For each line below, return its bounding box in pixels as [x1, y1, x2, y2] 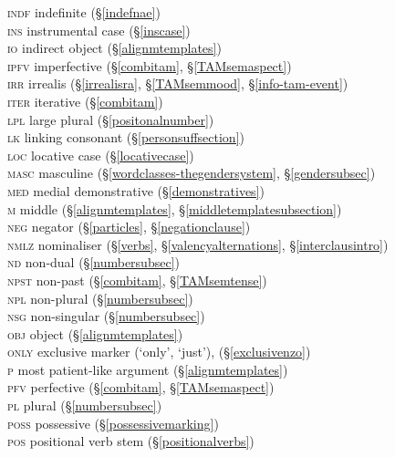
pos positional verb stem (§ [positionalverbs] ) [7, 431, 255, 451]
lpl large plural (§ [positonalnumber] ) [7, 109, 214, 129]
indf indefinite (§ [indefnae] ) [7, 3, 161, 21]
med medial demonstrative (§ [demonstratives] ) [7, 181, 265, 200]
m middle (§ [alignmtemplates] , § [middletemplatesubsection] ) [7, 199, 342, 218]
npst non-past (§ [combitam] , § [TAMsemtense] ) [7, 270, 267, 289]
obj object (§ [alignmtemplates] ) [7, 324, 183, 343]
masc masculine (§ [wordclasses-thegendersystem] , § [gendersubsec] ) [7, 163, 376, 182]
